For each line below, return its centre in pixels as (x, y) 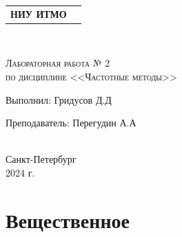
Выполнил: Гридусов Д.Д (59, 99)
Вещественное (68, 219)
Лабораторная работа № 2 (58, 63)
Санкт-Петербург (41, 159)
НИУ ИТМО (39, 13)
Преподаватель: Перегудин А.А (71, 123)
